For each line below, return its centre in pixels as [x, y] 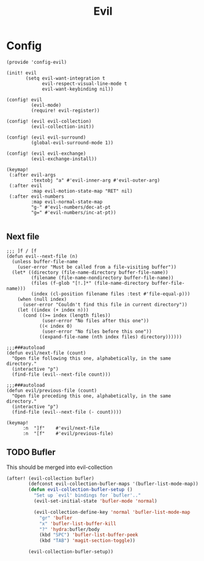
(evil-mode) [46, 105]
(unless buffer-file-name [45, 261]
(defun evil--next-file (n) [42, 256]
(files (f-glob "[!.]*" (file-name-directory [90, 283]
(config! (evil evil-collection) [49, 121]
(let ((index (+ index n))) [53, 310]
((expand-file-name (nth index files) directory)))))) [111, 337]
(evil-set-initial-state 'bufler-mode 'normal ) [95, 501]
